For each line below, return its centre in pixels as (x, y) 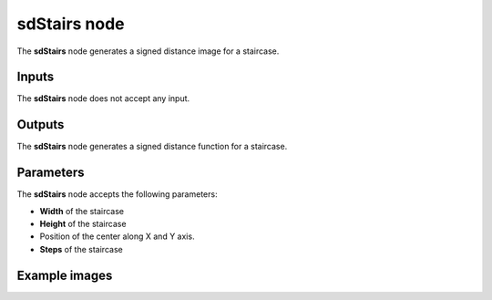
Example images (65, 275)
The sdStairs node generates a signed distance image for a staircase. (148, 51)
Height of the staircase (83, 224)
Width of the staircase (82, 211)
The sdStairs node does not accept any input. (103, 98)
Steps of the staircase (81, 249)
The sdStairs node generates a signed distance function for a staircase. (152, 147)
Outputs (41, 124)
